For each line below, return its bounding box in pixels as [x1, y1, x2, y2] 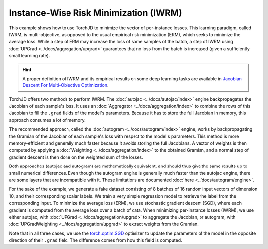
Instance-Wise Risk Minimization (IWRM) [9, 7, 182, 18]
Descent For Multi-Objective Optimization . [22, 83, 109, 88]
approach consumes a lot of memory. [9, 117, 86, 123]
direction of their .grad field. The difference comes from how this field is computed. [9, 237, 182, 243]
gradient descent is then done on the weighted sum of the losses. [9, 154, 143, 160]
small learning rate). [9, 53, 50, 59]
